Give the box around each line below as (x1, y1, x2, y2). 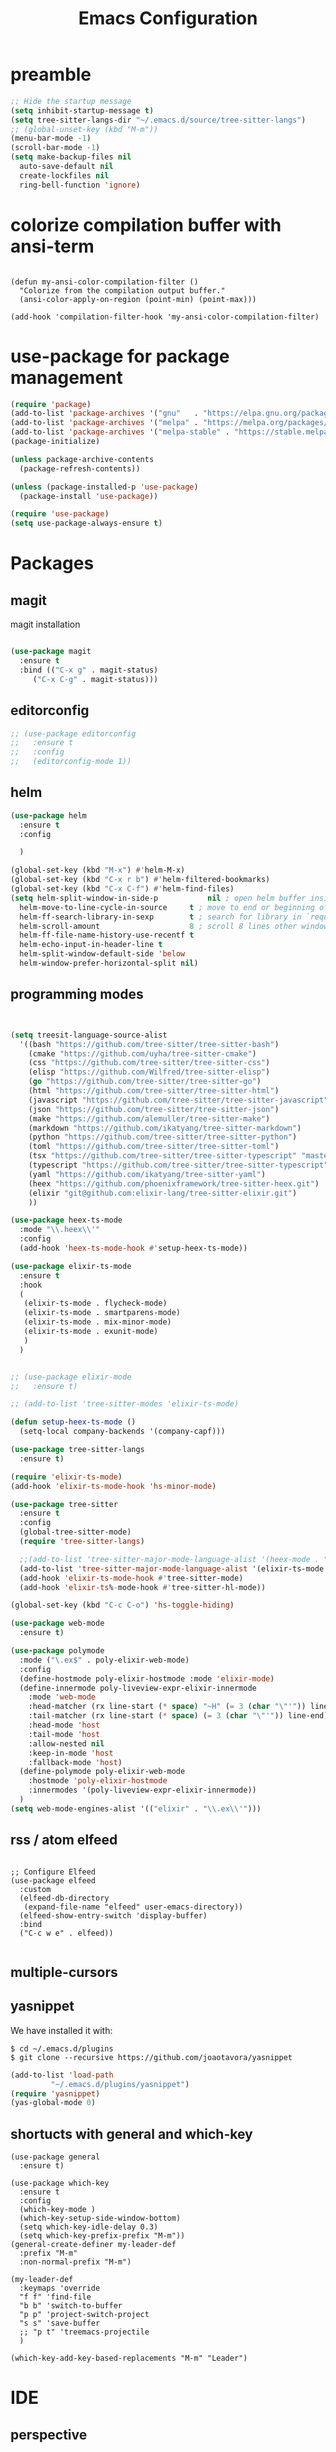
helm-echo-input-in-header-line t (19, 940, 163, 950)
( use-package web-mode (10, 1618, 105, 1629)
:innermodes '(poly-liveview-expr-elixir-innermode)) (28, 1785, 257, 1796)
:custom (19, 1884, 52, 1894)
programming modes (10, 986, 144, 1003)
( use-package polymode (10, 1646, 105, 1656)
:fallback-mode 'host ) (28, 1757, 123, 1767)
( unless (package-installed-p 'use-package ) (10, 482, 199, 492)
